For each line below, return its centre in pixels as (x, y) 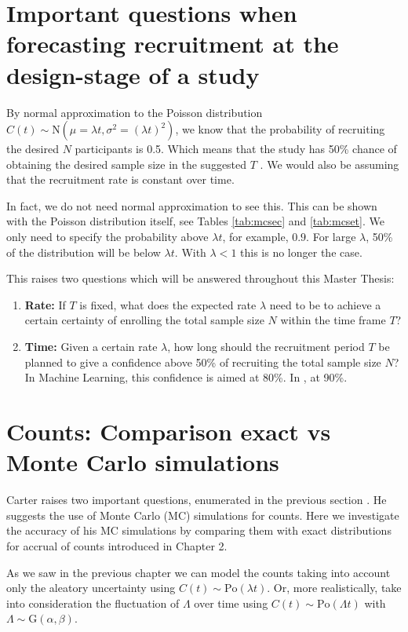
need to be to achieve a (325, 304)
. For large (331, 237)
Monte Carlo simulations (143, 462)
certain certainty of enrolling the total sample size (144, 320)
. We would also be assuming (330, 164)
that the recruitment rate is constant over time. (120, 179)
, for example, (255, 237)
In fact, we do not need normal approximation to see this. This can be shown (192, 205)
